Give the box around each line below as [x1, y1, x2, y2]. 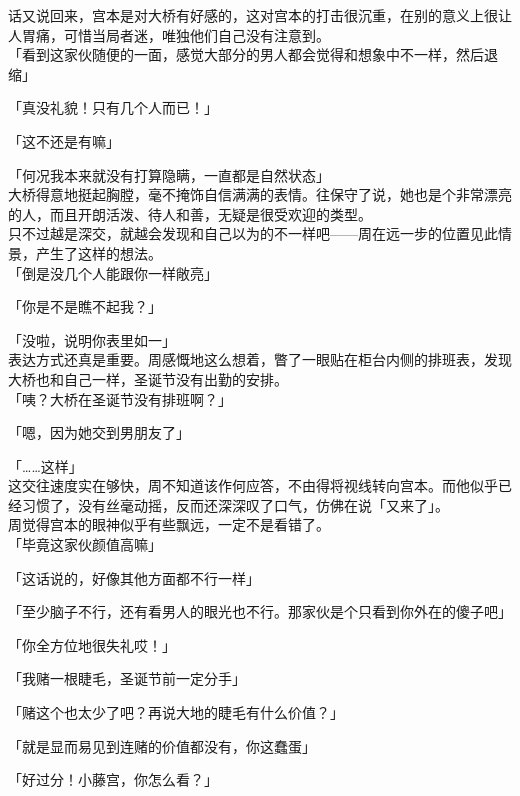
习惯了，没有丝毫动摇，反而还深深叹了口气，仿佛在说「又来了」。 [21, 494, 449, 515]
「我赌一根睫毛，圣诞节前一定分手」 [8, 668, 246, 689]
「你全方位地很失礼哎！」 [8, 634, 176, 655]
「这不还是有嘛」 [8, 130, 120, 151]
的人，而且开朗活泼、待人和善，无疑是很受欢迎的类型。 [8, 203, 372, 224]
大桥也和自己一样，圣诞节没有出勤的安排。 [8, 368, 288, 389]
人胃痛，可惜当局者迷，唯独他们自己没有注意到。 [8, 24, 330, 45]
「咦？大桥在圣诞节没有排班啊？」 [8, 388, 232, 409]
